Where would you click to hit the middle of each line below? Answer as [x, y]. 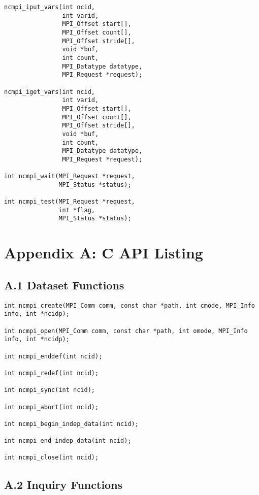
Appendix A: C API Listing [104, 253]
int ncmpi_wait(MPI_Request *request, [70, 176]
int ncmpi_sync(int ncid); [50, 390]
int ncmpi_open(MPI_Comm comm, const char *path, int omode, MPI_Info [126, 331]
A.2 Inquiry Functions [63, 484]
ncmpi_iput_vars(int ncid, [50, 7]
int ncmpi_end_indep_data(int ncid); [68, 441]
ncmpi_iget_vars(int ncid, [50, 92]
